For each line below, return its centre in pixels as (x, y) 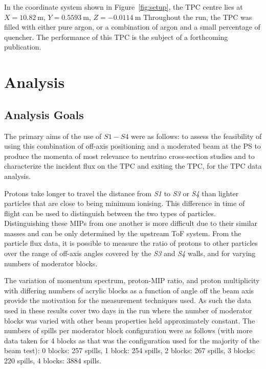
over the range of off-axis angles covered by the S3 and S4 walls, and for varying (130, 253)
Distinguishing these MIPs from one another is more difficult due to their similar (131, 223)
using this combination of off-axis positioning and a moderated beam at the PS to (132, 146)
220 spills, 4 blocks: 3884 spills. (53, 361)
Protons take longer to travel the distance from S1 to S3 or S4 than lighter (121, 193)
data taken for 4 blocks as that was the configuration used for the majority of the (132, 340)
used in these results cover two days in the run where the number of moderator (128, 310)
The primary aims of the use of (53, 136)
